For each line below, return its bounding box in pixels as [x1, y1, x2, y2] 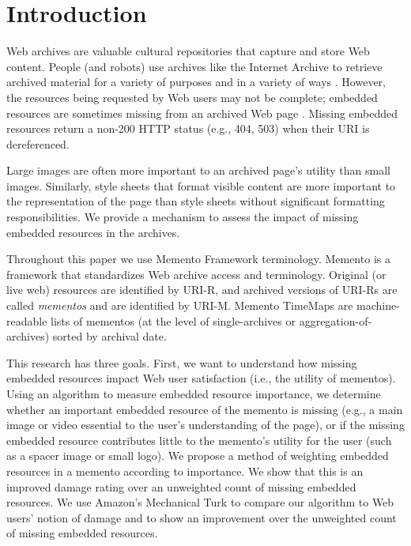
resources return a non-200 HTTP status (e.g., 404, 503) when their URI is [6, 120, 370, 137]
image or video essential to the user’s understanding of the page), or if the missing [6, 416, 405, 433]
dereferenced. [6, 135, 70, 152]
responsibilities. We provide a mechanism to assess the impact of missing [6, 209, 359, 225]
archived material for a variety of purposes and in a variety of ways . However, [6, 73, 386, 90]
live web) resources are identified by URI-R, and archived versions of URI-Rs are [6, 281, 398, 298]
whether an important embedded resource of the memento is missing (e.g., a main [6, 401, 403, 417]
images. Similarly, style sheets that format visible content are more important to [6, 177, 396, 194]
